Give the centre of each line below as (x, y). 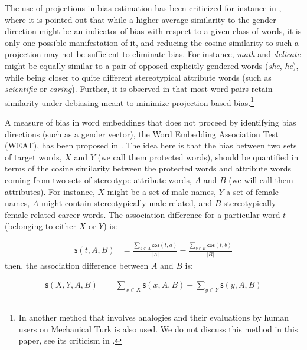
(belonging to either (41, 226)
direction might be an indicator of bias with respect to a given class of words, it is (153, 31)
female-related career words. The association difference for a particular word (143, 214)
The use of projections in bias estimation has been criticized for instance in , (143, 8)
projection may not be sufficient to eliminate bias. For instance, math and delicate (153, 54)
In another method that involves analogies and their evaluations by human (154, 317)
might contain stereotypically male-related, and (126, 203)
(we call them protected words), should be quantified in (198, 156)
